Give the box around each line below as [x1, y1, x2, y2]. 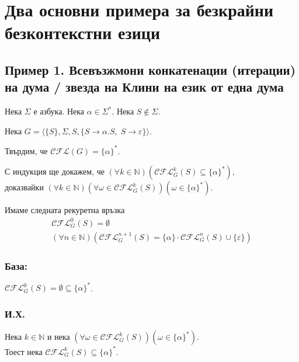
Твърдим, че [5, 144, 48, 156]
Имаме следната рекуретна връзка [5, 204, 125, 216]
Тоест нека [5, 345, 43, 357]
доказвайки [5, 181, 44, 193]
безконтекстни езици [5, 20, 161, 44]
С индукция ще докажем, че [5, 165, 105, 177]
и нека [47, 330, 70, 343]
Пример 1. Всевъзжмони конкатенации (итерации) [5, 60, 296, 78]
